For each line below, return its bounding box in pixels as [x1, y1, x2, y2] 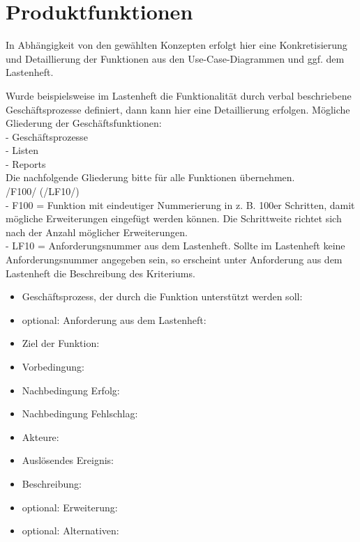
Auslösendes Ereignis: [22, 453, 114, 467]
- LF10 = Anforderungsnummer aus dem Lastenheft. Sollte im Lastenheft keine [6, 238, 345, 253]
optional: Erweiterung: [22, 500, 118, 514]
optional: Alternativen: [22, 523, 119, 538]
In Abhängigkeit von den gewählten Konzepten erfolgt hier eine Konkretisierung [6, 38, 347, 52]
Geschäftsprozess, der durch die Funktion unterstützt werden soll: [22, 289, 303, 304]
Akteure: [22, 429, 59, 444]
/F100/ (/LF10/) [6, 184, 80, 199]
